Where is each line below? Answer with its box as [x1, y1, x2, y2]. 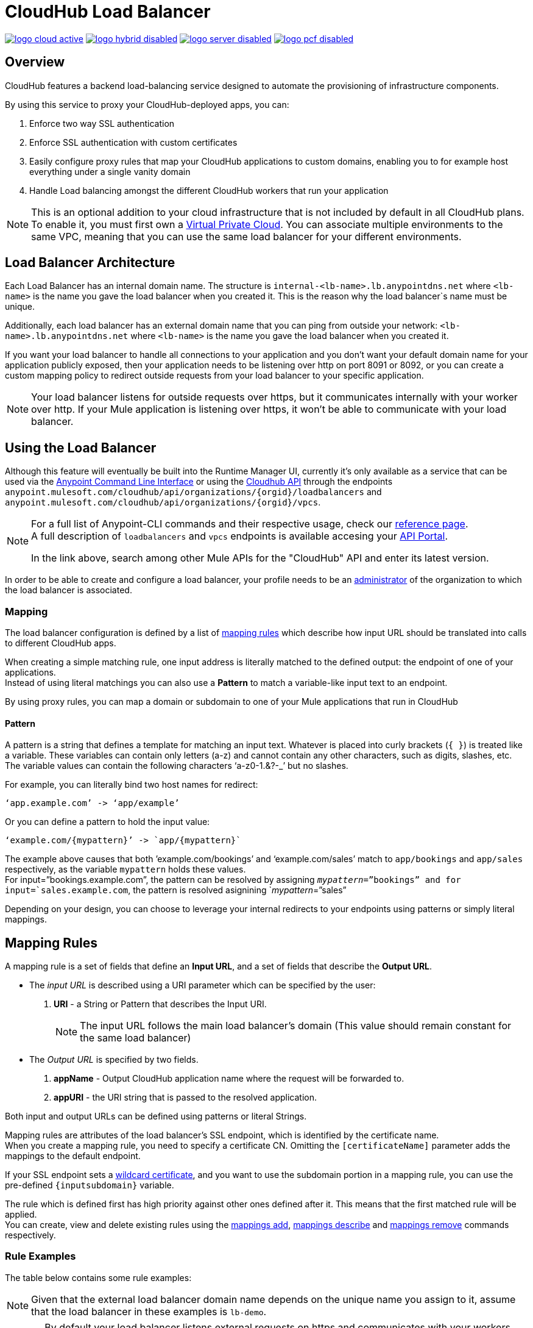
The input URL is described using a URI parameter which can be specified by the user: [29, 980, 376, 991]
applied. [5, 1209, 37, 1220]
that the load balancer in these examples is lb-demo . [31, 1305, 267, 1318]
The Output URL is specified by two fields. [29, 1054, 199, 1065]
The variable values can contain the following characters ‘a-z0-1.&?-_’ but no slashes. [5, 760, 348, 771]
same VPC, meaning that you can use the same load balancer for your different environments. [31, 230, 462, 243]
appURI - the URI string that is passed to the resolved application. [54, 1092, 317, 1103]
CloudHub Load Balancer [5, 1, 211, 22]
